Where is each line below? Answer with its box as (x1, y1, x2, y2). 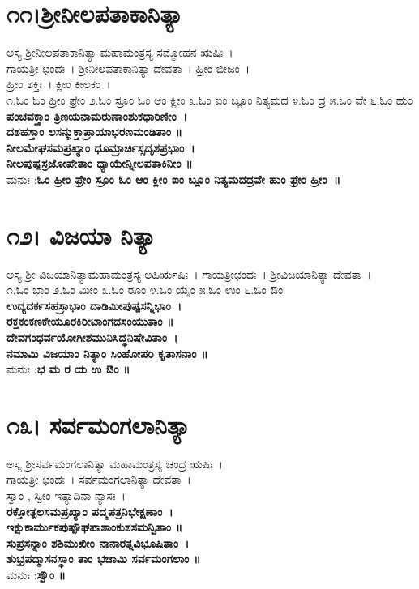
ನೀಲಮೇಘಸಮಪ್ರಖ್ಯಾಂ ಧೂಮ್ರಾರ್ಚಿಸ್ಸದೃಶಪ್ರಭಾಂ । (6, 139, 195, 156)
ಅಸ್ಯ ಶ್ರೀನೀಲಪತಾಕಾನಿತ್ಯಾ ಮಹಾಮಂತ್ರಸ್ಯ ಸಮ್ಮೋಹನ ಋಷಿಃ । (6, 44, 233, 61)
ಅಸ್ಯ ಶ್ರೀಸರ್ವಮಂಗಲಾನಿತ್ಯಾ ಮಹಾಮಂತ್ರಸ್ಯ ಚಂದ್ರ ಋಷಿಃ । (6, 455, 223, 472)
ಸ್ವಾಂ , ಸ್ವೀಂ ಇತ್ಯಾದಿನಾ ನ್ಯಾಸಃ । (6, 487, 126, 504)
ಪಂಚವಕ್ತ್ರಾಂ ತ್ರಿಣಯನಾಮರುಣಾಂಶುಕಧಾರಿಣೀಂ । (6, 107, 188, 124)
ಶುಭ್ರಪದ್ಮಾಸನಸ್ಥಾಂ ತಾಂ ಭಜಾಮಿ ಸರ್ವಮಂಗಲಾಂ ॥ (6, 550, 201, 567)
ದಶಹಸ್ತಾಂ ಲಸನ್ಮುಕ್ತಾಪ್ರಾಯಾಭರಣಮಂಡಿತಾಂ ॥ (6, 123, 182, 140)
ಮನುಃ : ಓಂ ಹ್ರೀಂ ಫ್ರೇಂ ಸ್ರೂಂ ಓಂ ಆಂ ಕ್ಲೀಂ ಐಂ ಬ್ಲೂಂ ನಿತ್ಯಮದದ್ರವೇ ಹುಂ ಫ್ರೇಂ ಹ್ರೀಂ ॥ (6, 170, 341, 187)
